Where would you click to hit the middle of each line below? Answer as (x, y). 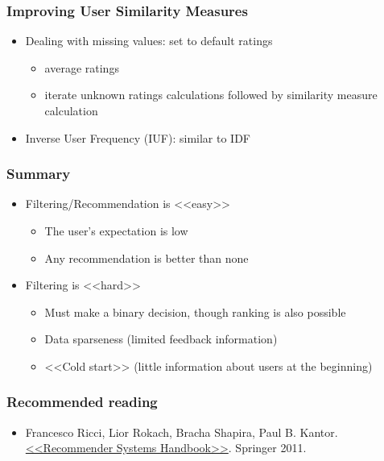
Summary (39, 174)
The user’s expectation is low (116, 230)
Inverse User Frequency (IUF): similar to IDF (138, 137)
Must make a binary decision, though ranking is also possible (195, 311)
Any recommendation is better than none (147, 257)
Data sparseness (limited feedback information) (161, 339)
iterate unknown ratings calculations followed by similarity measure (211, 95)
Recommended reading (82, 402)
